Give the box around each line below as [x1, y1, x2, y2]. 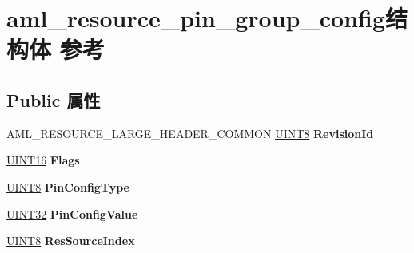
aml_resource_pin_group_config [6, 2, 386, 34]
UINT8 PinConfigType [6, 178, 129, 195]
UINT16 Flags [6, 152, 80, 168]
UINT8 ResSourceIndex [6, 232, 135, 249]
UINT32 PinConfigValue [6, 205, 138, 222]
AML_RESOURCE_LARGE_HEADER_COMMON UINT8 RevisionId [6, 125, 374, 141]
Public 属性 [6, 87, 101, 112]
